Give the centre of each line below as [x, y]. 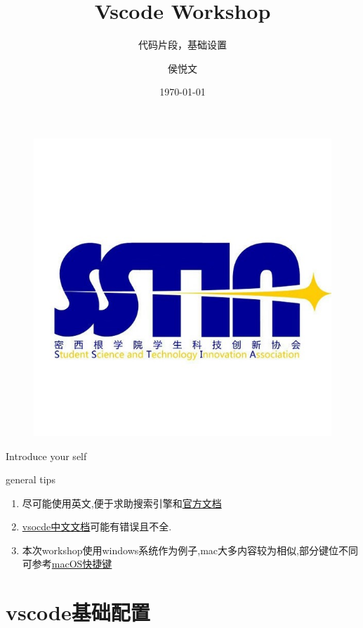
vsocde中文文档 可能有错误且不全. [97, 526]
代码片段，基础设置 [183, 45]
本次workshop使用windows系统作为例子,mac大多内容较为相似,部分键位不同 [190, 550]
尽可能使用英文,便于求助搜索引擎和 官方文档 [122, 503]
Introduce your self [46, 456]
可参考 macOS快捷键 [67, 564]
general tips [31, 479]
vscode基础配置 [78, 612]
